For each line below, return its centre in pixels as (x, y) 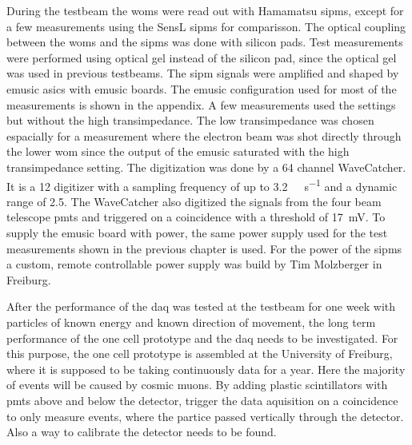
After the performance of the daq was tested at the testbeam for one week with (201, 306)
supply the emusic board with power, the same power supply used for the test (197, 232)
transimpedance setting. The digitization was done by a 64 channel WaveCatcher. (206, 167)
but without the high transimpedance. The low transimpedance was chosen (190, 120)
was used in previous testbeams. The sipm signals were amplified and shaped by (203, 73)
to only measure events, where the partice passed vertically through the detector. (205, 416)
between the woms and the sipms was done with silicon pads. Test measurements (205, 42)
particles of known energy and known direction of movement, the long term (191, 322)
